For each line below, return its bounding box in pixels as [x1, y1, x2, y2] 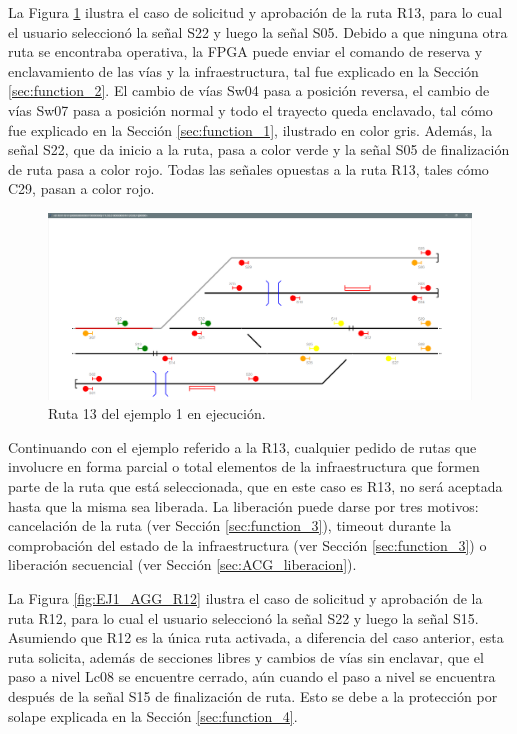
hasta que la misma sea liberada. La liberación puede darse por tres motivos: [8, 495, 479, 516]
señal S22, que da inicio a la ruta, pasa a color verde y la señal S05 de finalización [8, 139, 510, 160]
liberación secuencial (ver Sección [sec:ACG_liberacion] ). [8, 554, 357, 575]
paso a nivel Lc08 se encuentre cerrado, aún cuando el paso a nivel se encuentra [8, 666, 496, 687]
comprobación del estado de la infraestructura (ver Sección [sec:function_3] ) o [8, 534, 487, 555]
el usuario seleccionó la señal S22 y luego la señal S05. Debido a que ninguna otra [8, 21, 508, 42]
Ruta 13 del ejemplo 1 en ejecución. [48, 403, 266, 424]
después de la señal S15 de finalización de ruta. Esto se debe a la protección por [8, 685, 498, 706]
